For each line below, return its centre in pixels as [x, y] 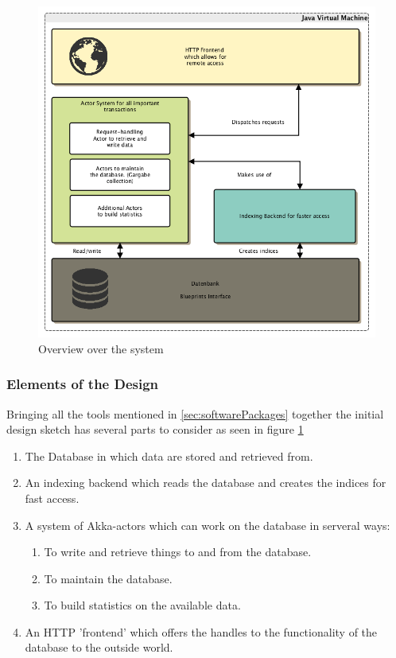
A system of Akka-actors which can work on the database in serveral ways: [208, 525]
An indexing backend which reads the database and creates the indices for [206, 483]
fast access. [52, 498]
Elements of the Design [83, 384]
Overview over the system [101, 348]
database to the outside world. [99, 647]
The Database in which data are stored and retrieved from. [169, 456]
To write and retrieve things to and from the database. [178, 552]
